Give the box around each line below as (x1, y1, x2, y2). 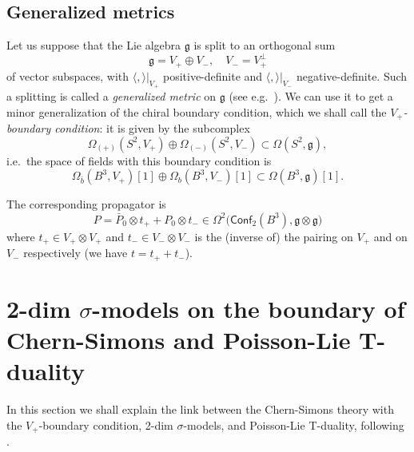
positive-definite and (162, 67, 263, 84)
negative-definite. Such (297, 67, 408, 84)
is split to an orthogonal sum (193, 37, 336, 54)
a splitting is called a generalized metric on (6, 87, 217, 104)
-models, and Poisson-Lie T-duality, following (183, 416, 404, 433)
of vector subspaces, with (6, 67, 129, 84)
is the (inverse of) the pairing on (194, 228, 353, 244)
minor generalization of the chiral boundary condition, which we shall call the (6, 103, 387, 120)
